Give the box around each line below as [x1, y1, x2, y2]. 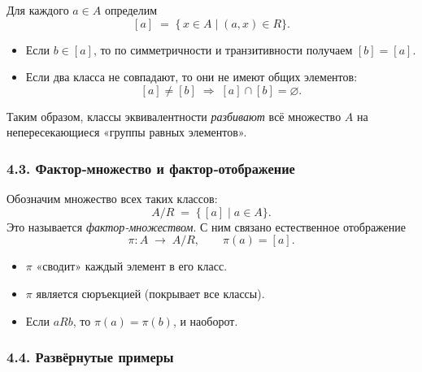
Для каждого [7, 2, 69, 18]
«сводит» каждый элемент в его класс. [36, 257, 228, 275]
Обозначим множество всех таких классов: [7, 190, 218, 207]
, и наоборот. [172, 312, 238, 329]
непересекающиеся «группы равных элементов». [7, 123, 247, 141]
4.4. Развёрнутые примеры [7, 347, 174, 367]
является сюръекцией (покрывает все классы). [36, 284, 265, 301]
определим [104, 2, 158, 18]
